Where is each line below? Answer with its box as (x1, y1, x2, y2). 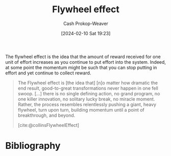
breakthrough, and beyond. (17, 112, 76, 118)
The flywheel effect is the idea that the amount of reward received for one (5, 54, 161, 60)
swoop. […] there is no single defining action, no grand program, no (17, 90, 160, 96)
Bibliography (5, 140, 61, 151)
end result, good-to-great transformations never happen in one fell (17, 85, 158, 91)
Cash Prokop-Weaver (63, 20, 109, 27)
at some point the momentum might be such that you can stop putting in (5, 64, 157, 70)
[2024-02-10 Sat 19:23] (61, 30, 111, 36)
